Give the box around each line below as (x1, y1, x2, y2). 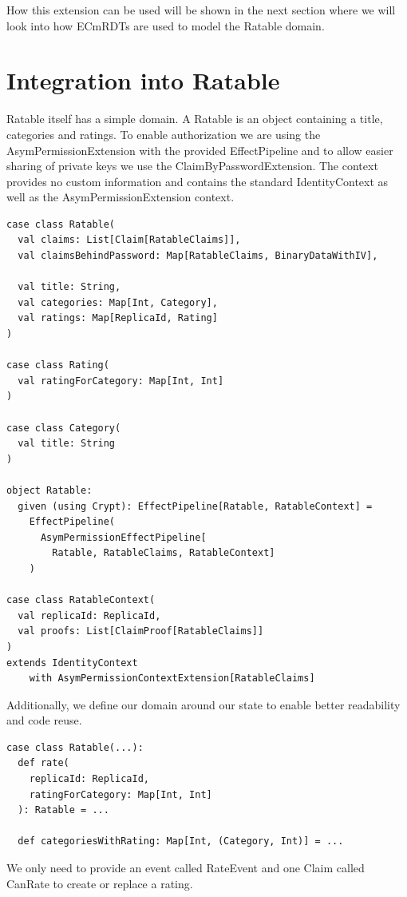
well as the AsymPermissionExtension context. (6, 189, 235, 205)
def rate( (18, 757, 69, 769)
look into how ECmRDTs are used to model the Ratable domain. (6, 17, 325, 34)
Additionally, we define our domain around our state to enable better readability (6, 696, 401, 712)
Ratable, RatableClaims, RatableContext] (52, 547, 275, 559)
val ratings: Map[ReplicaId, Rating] (18, 312, 218, 324)
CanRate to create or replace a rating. (6, 875, 193, 891)
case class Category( (6, 422, 121, 434)
